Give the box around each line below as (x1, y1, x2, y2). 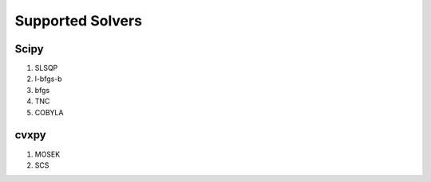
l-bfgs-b (34, 74, 63, 83)
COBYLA (34, 107, 64, 117)
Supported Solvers (14, 12, 143, 29)
